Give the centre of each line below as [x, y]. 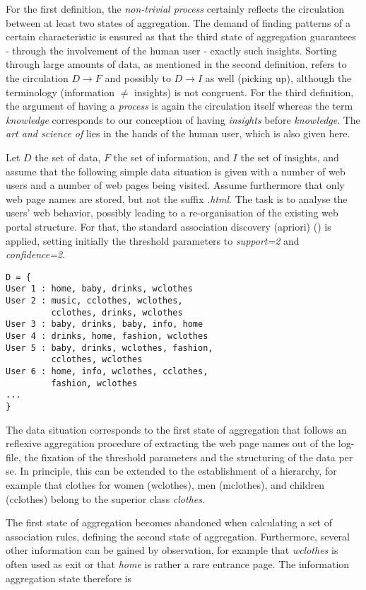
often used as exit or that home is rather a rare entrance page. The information [178, 563]
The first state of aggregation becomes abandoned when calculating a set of [169, 522]
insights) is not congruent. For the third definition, [244, 92]
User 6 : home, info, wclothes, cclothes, [107, 371]
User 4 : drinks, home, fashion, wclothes [107, 336]
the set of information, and [171, 157]
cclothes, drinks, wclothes [117, 312]
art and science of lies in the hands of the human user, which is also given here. [178, 133]
